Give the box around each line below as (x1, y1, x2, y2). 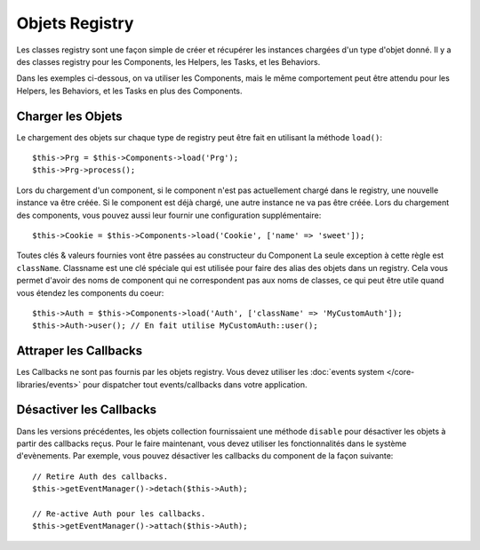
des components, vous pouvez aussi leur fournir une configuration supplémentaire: (16, 210, 322, 220)
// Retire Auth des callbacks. (32, 471, 169, 482)
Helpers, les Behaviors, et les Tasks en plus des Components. (16, 85, 243, 96)
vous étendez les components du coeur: (16, 287, 164, 298)
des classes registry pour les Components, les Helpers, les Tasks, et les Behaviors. (16, 56, 321, 67)
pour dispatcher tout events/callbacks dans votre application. (83, 379, 308, 390)
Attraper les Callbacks (16, 343, 142, 359)
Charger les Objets (16, 108, 123, 124)
